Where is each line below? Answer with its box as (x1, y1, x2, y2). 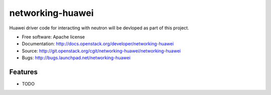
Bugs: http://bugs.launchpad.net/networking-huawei (22, 55, 130, 61)
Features (9, 68, 38, 76)
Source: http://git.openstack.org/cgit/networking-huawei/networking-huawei (22, 48, 181, 54)
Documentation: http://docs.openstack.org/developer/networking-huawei (22, 41, 174, 47)
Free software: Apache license (22, 34, 85, 40)
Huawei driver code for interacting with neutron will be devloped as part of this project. (9, 25, 189, 31)
